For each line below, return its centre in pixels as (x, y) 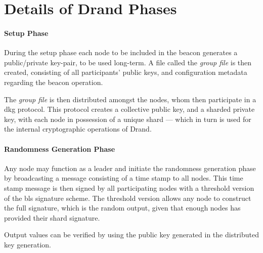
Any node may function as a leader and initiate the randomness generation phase (130, 168)
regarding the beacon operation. (54, 82)
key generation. (28, 244)
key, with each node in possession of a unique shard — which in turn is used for (128, 119)
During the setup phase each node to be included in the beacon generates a (121, 52)
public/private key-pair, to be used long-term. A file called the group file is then (128, 62)
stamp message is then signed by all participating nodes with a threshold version (129, 187)
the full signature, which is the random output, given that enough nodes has (122, 208)
